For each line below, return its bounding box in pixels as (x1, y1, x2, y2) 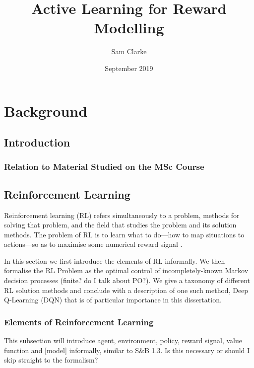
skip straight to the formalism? (4, 355, 98, 365)
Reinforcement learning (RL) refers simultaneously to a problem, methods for (4, 210, 240, 220)
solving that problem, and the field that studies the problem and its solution (4, 220, 237, 230)
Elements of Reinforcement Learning (4, 315, 154, 328)
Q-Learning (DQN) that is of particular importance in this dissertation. (4, 294, 222, 305)
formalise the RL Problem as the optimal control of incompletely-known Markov (4, 265, 249, 276)
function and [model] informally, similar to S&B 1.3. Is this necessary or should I (4, 345, 250, 355)
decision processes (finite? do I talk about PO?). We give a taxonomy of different (4, 275, 251, 286)
